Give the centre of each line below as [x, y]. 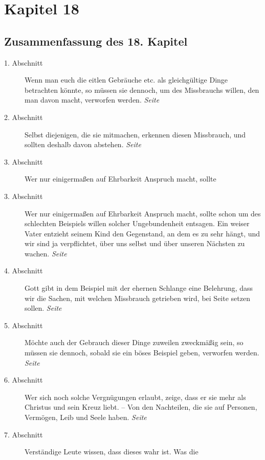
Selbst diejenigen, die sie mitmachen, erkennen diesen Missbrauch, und [135, 134]
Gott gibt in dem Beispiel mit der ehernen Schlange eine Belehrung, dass [139, 288]
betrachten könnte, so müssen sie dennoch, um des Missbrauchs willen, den [142, 89]
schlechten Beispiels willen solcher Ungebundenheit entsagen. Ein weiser [137, 223]
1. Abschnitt [24, 62]
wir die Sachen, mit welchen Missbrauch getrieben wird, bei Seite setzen [137, 298]
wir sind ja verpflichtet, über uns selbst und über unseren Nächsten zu [135, 243]
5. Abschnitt [24, 325]
